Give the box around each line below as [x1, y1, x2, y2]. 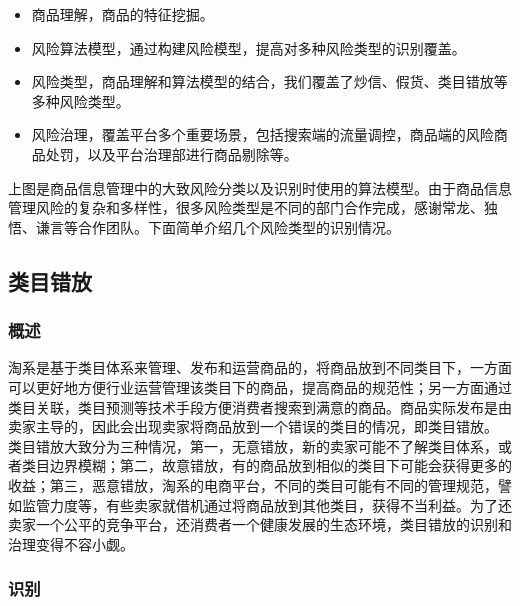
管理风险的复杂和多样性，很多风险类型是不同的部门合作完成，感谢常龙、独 [8, 197, 498, 218]
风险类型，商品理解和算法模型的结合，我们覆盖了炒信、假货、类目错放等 [31, 71, 508, 92]
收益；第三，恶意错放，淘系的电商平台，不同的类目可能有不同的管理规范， [8, 474, 498, 495]
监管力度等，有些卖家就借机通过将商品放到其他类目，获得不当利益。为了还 [21, 494, 512, 515]
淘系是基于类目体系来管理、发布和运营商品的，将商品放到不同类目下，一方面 [8, 357, 512, 378]
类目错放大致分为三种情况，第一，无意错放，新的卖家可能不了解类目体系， [8, 435, 498, 456]
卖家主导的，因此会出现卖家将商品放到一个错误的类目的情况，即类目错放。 [8, 416, 498, 437]
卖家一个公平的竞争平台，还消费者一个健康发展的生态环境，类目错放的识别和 [8, 514, 512, 535]
